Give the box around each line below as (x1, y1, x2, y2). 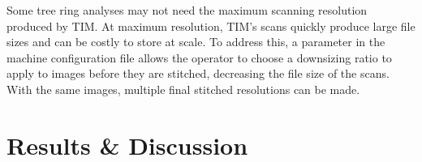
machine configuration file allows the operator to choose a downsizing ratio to (6, 49, 392, 66)
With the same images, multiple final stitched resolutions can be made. (6, 80, 360, 97)
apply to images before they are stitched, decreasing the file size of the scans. (6, 65, 390, 82)
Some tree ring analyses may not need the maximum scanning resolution (6, 2, 368, 18)
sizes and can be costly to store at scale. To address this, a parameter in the (6, 33, 385, 50)
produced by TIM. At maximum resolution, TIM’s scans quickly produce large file (6, 17, 416, 34)
